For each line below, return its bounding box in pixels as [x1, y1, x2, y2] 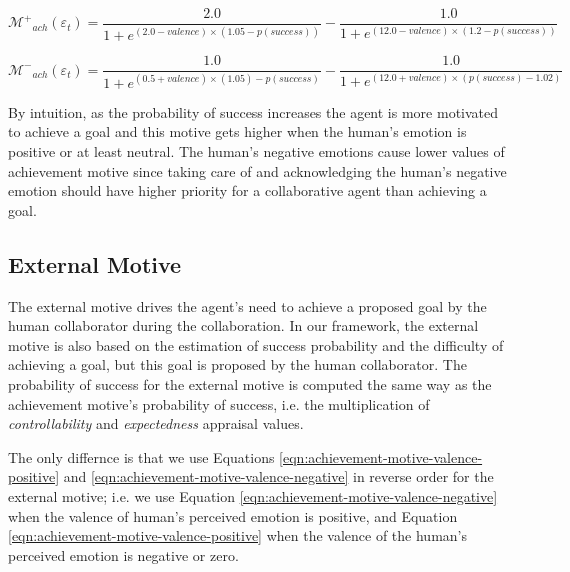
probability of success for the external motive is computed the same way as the [8, 373, 492, 394]
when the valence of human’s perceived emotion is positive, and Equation [8, 505, 458, 526]
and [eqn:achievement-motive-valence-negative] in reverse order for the [63, 466, 494, 487]
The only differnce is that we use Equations [8, 446, 275, 467]
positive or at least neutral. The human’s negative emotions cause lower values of [8, 141, 505, 161]
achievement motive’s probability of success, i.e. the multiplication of [8, 393, 430, 414]
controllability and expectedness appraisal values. [8, 413, 304, 434]
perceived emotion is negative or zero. [8, 544, 239, 565]
